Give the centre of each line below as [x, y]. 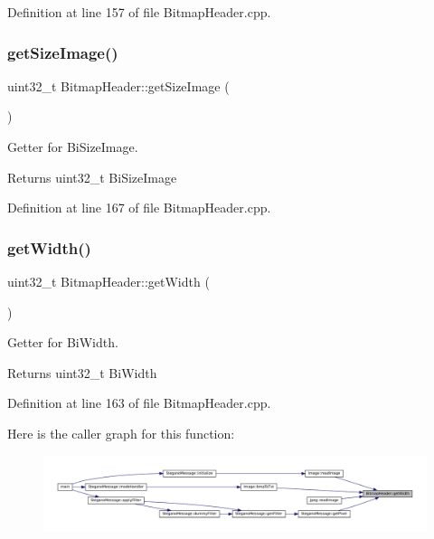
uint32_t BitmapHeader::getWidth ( [108, 281]
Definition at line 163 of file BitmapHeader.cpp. [139, 403]
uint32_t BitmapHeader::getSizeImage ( [118, 85]
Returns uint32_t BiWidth [82, 372]
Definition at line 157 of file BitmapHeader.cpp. [139, 12]
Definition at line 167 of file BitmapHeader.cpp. [139, 208]
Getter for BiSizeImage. [73, 147]
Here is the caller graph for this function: [121, 433]
